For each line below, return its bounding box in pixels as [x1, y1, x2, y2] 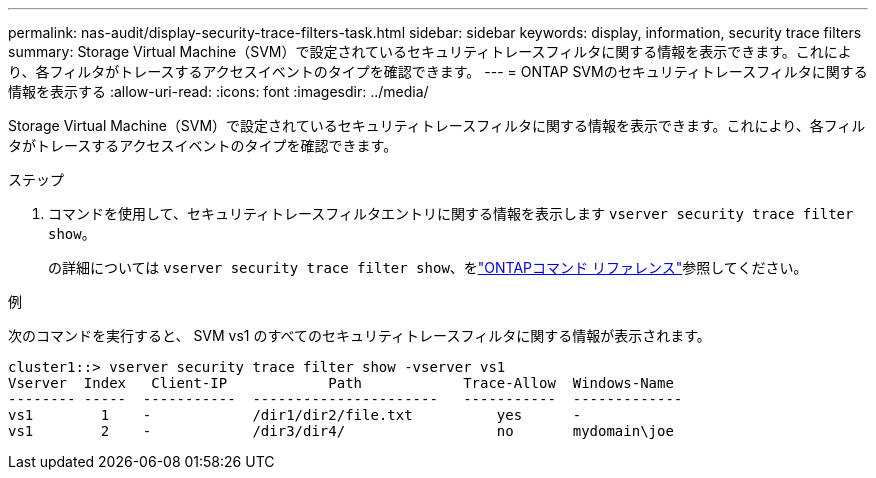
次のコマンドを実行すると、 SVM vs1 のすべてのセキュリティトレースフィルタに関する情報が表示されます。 [8, 327, 711, 344]
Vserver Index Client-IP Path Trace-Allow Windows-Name [8, 375, 674, 391]
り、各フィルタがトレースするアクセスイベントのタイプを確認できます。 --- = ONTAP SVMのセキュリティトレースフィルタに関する [8, 63, 868, 80]
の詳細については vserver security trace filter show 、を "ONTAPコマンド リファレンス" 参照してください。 [48, 259, 808, 276]
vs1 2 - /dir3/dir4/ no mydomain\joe [8, 423, 674, 439]
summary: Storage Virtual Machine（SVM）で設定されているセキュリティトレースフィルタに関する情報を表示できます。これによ [8, 43, 852, 60]
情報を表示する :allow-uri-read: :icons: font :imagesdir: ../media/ [8, 83, 429, 100]
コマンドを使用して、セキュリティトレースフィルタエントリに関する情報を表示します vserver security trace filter [48, 205, 854, 222]
